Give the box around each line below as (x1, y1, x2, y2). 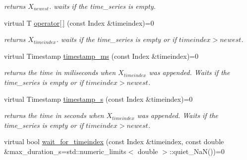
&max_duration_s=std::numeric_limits (4, 146, 126, 156)
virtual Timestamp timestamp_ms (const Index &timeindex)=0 (4, 50, 198, 61)
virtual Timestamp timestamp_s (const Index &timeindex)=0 (4, 93, 193, 104)
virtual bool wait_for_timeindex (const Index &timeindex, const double (4, 136, 224, 147)
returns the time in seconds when (4, 110, 104, 120)
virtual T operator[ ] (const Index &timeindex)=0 (4, 17, 154, 28)
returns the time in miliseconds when (4, 67, 116, 78)
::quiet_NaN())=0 (169, 146, 225, 156)
